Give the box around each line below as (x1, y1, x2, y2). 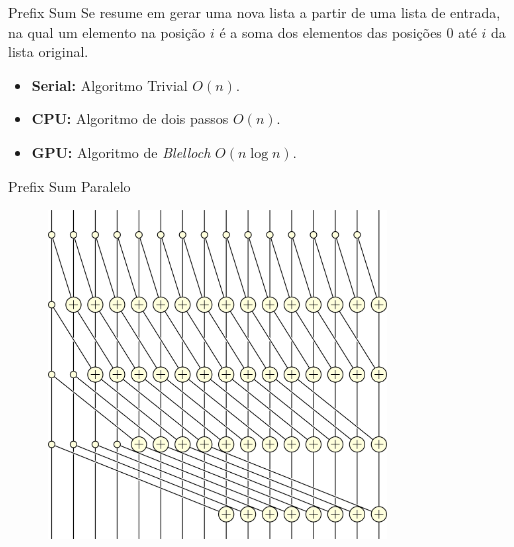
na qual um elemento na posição (8, 21, 206, 42)
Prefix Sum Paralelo (8, 175, 131, 196)
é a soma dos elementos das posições (219, 21, 442, 42)
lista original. (8, 41, 89, 62)
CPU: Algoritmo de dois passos (31, 108, 229, 129)
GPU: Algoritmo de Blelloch (31, 141, 211, 162)
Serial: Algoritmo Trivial (31, 74, 188, 95)
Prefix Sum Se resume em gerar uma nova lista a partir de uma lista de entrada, (8, 2, 501, 22)
